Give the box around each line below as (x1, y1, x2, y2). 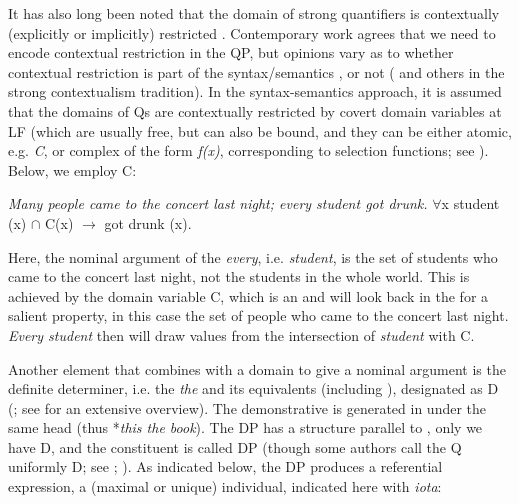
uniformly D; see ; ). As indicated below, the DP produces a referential (8, 456, 443, 477)
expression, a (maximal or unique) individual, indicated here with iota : (8, 476, 442, 497)
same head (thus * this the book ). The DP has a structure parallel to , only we (8, 417, 483, 438)
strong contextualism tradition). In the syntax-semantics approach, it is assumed (8, 81, 502, 102)
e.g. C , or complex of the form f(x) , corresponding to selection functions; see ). (8, 140, 489, 161)
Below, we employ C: (8, 159, 137, 180)
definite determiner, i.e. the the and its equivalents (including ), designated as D (8, 378, 499, 399)
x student (441, 193, 500, 214)
